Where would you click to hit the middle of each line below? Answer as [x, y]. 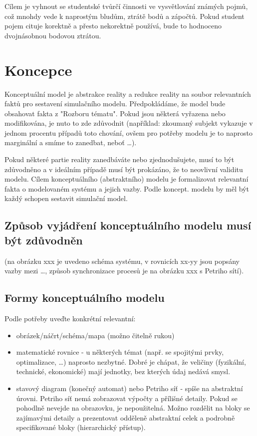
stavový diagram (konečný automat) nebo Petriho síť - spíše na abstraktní [129, 388]
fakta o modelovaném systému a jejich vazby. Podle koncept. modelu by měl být [127, 188]
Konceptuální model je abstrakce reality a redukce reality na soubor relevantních [128, 94]
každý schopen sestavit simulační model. [66, 198]
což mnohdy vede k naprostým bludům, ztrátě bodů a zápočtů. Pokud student [125, 16]
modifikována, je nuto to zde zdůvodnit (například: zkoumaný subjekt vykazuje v [129, 123]
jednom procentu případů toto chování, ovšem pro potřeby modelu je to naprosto [128, 132]
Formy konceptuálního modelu [85, 298]
